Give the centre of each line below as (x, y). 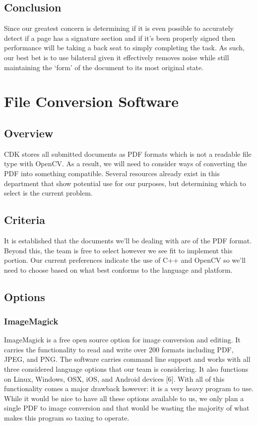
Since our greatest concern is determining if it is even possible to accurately (119, 28)
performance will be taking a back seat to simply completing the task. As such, (124, 48)
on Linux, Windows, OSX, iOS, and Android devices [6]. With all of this (114, 378)
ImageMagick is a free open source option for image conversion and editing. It (122, 340)
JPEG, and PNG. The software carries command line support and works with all (127, 359)
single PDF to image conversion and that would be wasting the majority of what (127, 408)
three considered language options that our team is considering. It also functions (126, 369)
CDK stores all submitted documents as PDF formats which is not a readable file (128, 154)
